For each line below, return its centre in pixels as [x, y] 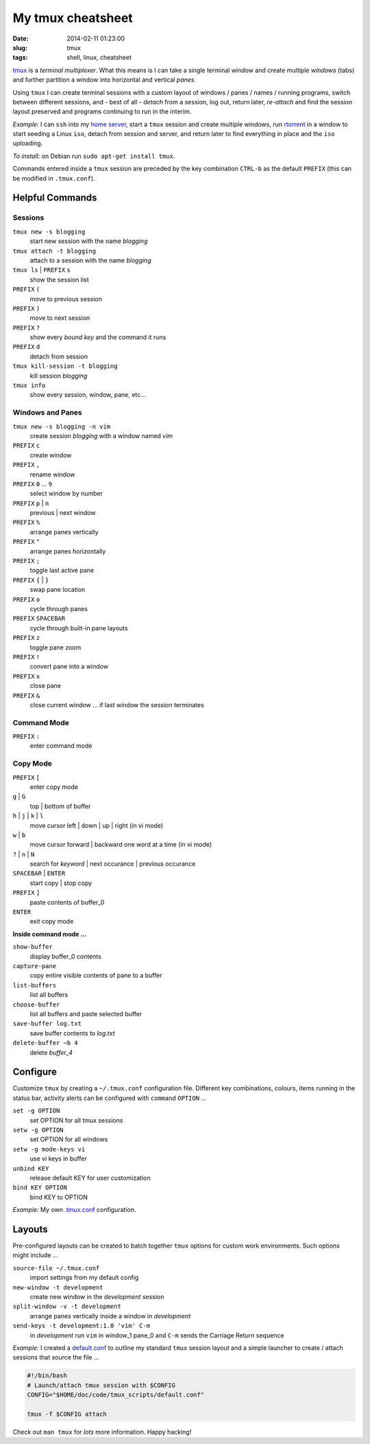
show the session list [59, 279]
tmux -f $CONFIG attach [67, 1414]
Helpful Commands [55, 198]
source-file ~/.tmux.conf [56, 1268]
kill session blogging [59, 376]
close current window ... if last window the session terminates [117, 704]
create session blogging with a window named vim [101, 435]
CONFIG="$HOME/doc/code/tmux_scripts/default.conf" [116, 1395]
